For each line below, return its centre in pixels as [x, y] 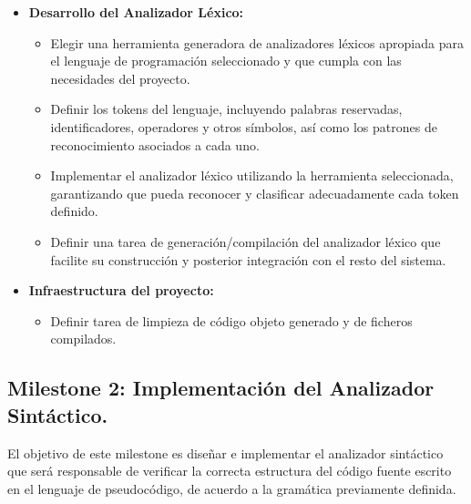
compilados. [83, 339]
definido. [74, 211]
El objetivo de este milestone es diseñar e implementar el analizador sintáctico [225, 453]
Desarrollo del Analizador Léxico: [136, 12]
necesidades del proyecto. [120, 78]
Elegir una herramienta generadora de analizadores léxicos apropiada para [257, 42]
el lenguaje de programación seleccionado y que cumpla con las [226, 61]
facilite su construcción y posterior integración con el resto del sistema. [248, 259]
